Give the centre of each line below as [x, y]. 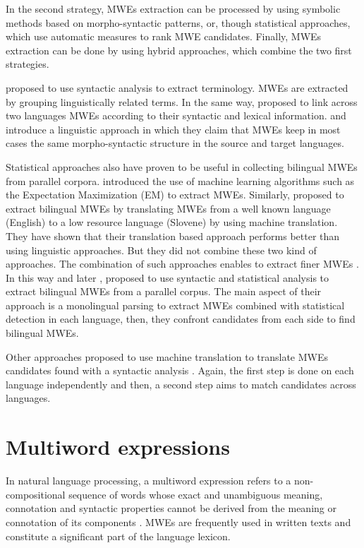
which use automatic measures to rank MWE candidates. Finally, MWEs [164, 36]
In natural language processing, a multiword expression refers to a [148, 481]
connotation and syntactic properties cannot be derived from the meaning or [171, 508]
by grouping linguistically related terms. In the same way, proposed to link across [182, 101]
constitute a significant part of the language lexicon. [118, 536]
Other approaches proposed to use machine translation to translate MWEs [167, 356]
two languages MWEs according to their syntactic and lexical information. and [176, 115]
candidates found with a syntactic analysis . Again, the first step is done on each [180, 370]
